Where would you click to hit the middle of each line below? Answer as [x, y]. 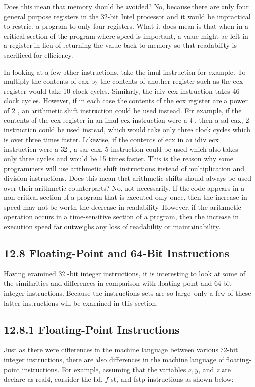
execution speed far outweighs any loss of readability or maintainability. [112, 226]
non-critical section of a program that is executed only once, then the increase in [126, 197]
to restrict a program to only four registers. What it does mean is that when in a [126, 26]
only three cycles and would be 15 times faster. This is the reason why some [119, 158]
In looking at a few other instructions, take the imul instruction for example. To [125, 71]
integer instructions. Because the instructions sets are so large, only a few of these [127, 293]
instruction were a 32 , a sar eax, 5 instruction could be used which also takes [121, 149]
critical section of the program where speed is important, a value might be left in [126, 35]
